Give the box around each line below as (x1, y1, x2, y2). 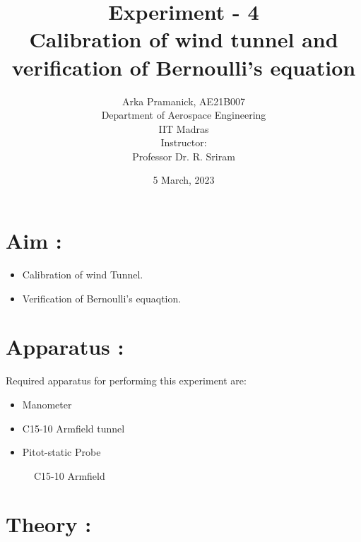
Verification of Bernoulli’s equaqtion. (22, 290, 182, 305)
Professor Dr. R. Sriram (132, 148, 235, 163)
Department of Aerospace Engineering (101, 107, 266, 122)
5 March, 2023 (153, 172, 215, 187)
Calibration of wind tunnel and (29, 25, 338, 54)
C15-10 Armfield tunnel (22, 420, 125, 435)
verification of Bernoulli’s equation (11, 52, 356, 81)
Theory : (6, 509, 92, 538)
